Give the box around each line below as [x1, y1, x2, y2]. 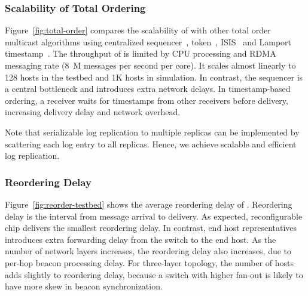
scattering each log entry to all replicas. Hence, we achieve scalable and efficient [5, 137, 297, 150]
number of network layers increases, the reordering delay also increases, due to [5, 245, 292, 257]
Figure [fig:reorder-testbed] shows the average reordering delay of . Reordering [5, 198, 292, 210]
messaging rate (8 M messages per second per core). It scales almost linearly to [5, 59, 296, 71]
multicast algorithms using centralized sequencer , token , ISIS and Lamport [5, 35, 292, 48]
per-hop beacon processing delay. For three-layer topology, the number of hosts [5, 256, 294, 269]
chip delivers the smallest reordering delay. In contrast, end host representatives [5, 221, 297, 234]
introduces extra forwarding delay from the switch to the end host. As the [5, 233, 276, 245]
